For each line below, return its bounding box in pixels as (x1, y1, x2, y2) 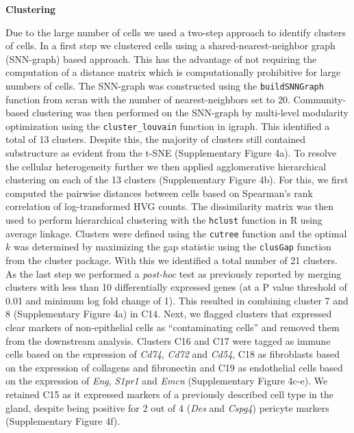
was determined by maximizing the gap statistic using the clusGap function (13, 239, 331, 254)
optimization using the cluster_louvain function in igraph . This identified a (5, 118, 330, 133)
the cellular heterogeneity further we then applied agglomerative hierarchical (5, 159, 327, 173)
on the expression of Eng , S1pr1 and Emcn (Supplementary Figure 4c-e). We (5, 373, 328, 388)
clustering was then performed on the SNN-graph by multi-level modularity (31, 105, 349, 120)
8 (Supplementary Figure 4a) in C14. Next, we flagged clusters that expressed (5, 306, 332, 321)
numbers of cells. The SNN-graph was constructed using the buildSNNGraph (5, 78, 324, 92)
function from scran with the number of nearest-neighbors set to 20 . (5, 92, 290, 106)
